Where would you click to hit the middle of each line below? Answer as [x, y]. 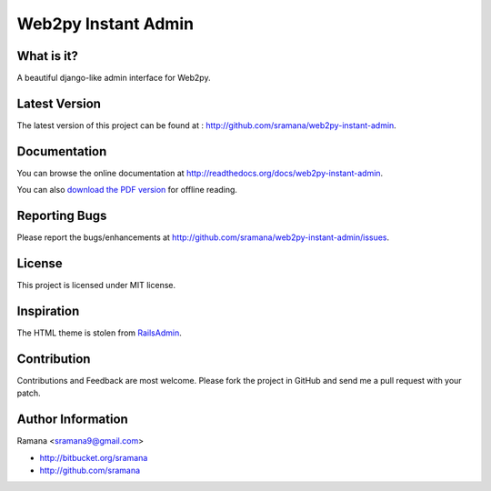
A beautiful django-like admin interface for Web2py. [114, 78]
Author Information [73, 420]
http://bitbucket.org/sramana [94, 457]
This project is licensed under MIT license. [96, 286]
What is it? [48, 56]
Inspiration [48, 311]
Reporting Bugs [62, 216]
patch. [29, 393]
